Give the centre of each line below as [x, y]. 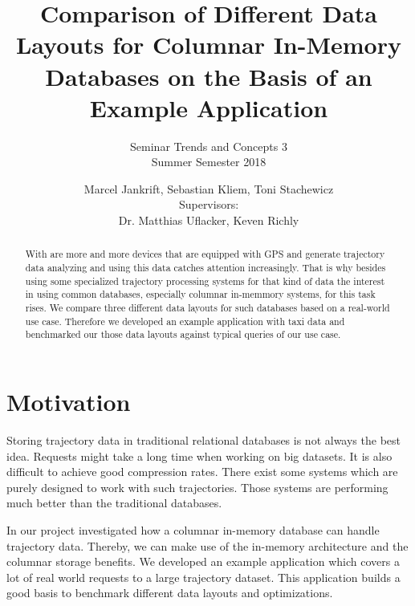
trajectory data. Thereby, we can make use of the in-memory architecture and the [207, 545]
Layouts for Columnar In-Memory [208, 45]
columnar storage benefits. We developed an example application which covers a [203, 561]
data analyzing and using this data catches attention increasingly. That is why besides [205, 268]
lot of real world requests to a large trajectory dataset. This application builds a [203, 577]
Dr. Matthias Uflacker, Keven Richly [209, 220]
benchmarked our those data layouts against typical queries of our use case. [183, 334]
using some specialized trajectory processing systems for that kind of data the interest [205, 281]
